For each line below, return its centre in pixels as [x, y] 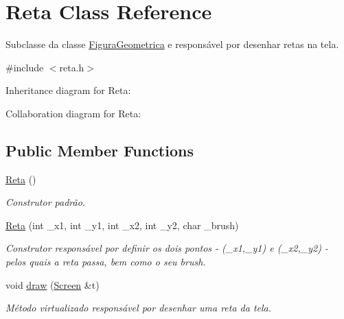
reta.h [72, 67]
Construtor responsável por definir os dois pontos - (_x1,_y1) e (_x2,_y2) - [167, 248]
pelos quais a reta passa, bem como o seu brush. [106, 262]
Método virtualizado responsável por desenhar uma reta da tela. [139, 308]
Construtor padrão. [46, 202]
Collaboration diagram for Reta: [73, 113]
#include [25, 67]
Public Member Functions [100, 150]
